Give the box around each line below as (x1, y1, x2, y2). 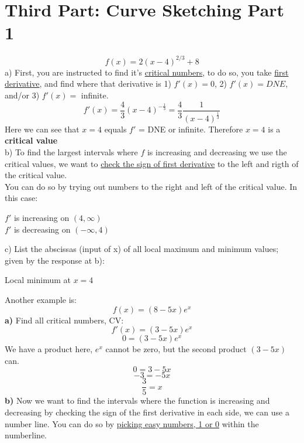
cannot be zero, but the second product (105, 343, 247, 355)
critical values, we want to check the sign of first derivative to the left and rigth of (5, 157, 299, 169)
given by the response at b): (5, 254, 105, 266)
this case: (5, 192, 38, 204)
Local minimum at (5, 274, 71, 286)
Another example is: (5, 293, 77, 305)
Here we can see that (5, 122, 80, 135)
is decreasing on (13, 223, 71, 235)
